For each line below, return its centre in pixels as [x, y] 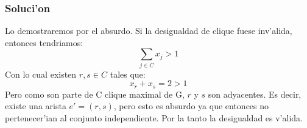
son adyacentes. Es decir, [255, 94]
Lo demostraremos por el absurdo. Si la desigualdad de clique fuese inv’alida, [149, 31]
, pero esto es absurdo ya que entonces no [191, 106]
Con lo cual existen [41, 74]
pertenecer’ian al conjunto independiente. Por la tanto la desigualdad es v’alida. [154, 117]
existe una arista [36, 106]
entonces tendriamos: [44, 42]
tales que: [128, 74]
